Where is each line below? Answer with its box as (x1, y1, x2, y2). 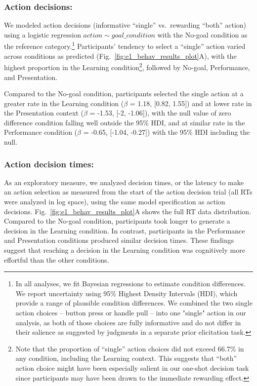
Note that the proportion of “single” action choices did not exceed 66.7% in (15, 343, 244, 353)
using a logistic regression (4, 29, 81, 39)
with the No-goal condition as (157, 29, 248, 39)
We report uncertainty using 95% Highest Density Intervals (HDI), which (15, 288, 238, 298)
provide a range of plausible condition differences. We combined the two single (15, 298, 253, 308)
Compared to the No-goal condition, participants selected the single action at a (4, 88, 244, 99)
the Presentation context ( (4, 108, 84, 118)
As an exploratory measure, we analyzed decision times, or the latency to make (4, 177, 244, 187)
